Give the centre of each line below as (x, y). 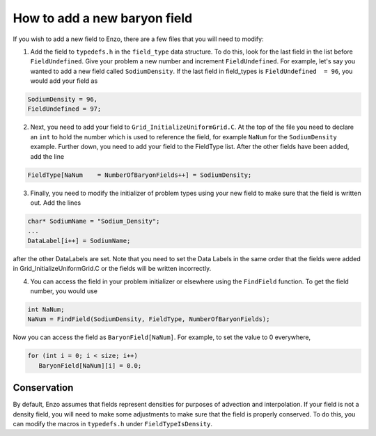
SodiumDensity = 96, (62, 100)
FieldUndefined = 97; (64, 109)
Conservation (43, 388)
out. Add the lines (56, 203)
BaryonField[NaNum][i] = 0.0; (90, 365)
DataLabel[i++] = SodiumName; (79, 241)
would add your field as (64, 81)
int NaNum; (46, 309)
